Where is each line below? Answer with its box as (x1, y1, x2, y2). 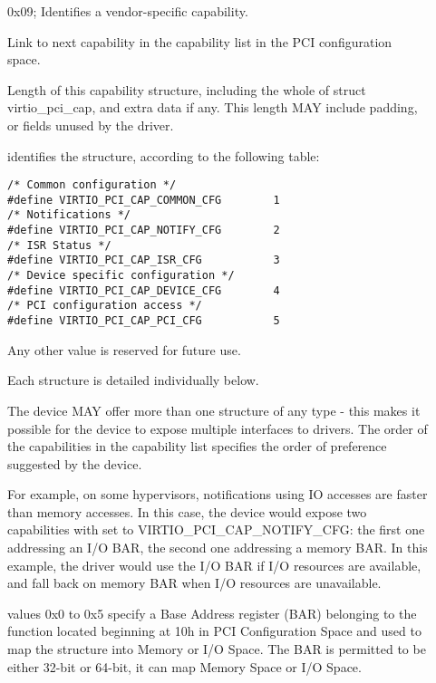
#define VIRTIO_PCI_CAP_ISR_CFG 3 (7, 254, 280, 267)
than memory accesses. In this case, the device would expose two (7, 502, 367, 521)
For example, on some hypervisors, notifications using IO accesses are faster (7, 485, 428, 504)
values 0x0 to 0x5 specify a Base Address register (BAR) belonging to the (7, 603, 417, 622)
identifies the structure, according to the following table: (7, 146, 320, 165)
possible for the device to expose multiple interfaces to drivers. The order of (7, 418, 428, 438)
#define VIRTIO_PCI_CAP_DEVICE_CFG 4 (7, 284, 280, 297)
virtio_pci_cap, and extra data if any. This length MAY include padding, (7, 98, 418, 117)
